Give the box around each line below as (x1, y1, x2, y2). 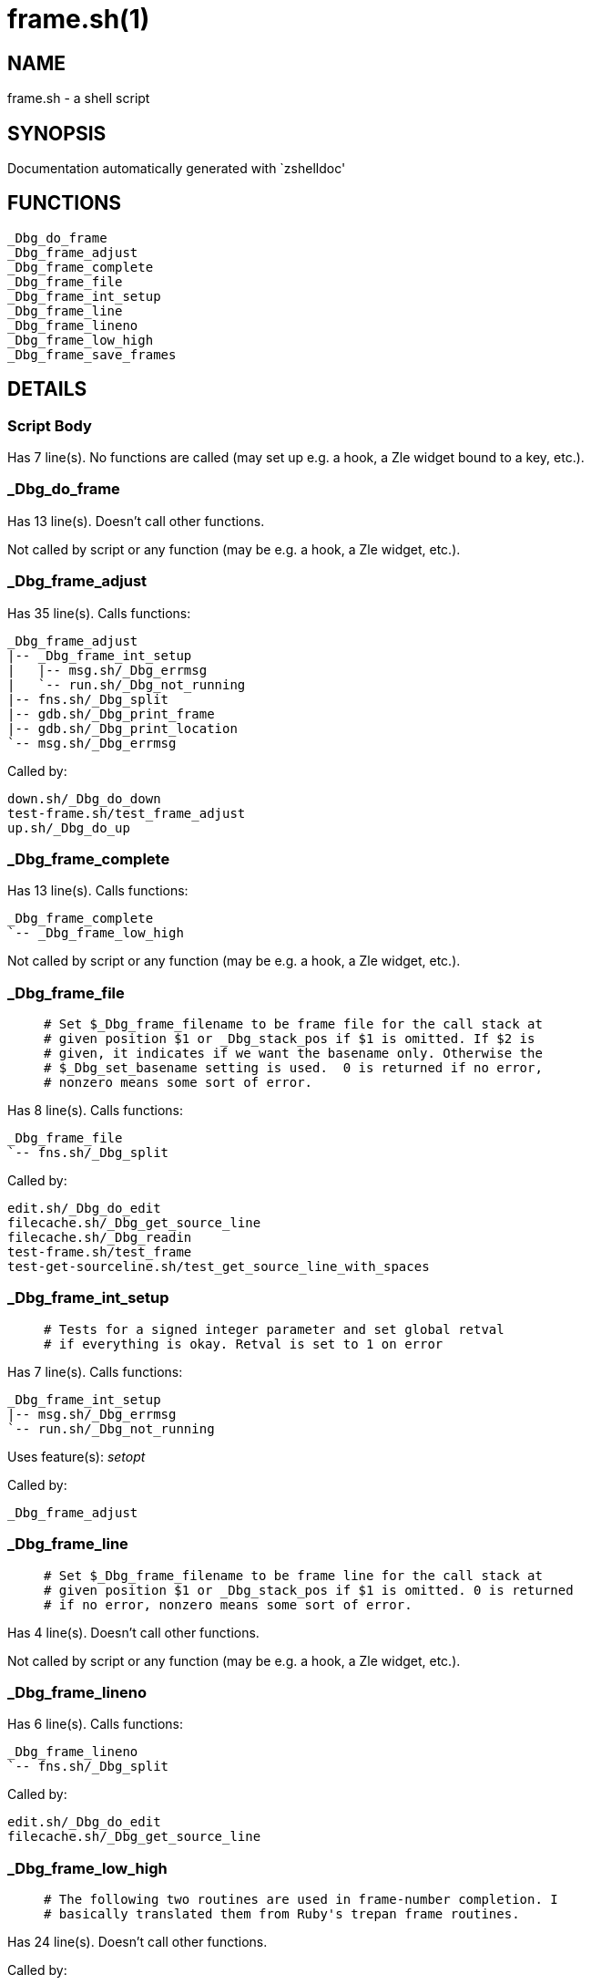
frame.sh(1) (7, 4, 150, 35)
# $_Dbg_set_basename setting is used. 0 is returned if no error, (44, 1060, 543, 1076)
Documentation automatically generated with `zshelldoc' (7, 160, 346, 177)
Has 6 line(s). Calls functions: (7, 1716, 183, 1732)
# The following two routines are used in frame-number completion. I (44, 1892, 558, 1907)
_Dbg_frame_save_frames (7, 346, 177, 362)
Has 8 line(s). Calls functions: (7, 1102, 183, 1119)
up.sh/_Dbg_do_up (7, 820, 130, 835)
